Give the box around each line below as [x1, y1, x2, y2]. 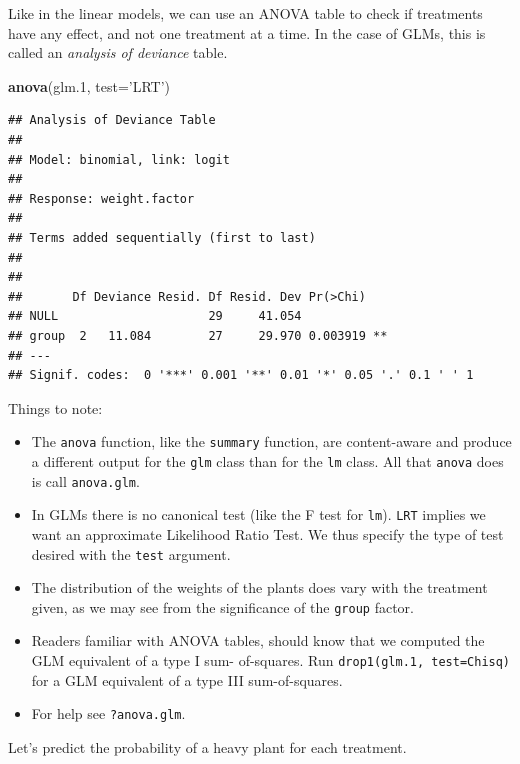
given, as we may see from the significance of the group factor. [31, 596, 414, 617]
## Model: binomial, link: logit [8, 152, 230, 167]
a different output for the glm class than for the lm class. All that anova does [31, 450, 504, 471]
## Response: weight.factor [8, 191, 195, 206]
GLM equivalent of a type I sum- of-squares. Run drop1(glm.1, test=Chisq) [31, 650, 511, 670]
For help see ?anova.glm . [31, 703, 186, 724]
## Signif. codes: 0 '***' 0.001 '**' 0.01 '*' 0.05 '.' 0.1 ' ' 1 [8, 368, 474, 383]
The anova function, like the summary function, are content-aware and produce [31, 431, 512, 452]
